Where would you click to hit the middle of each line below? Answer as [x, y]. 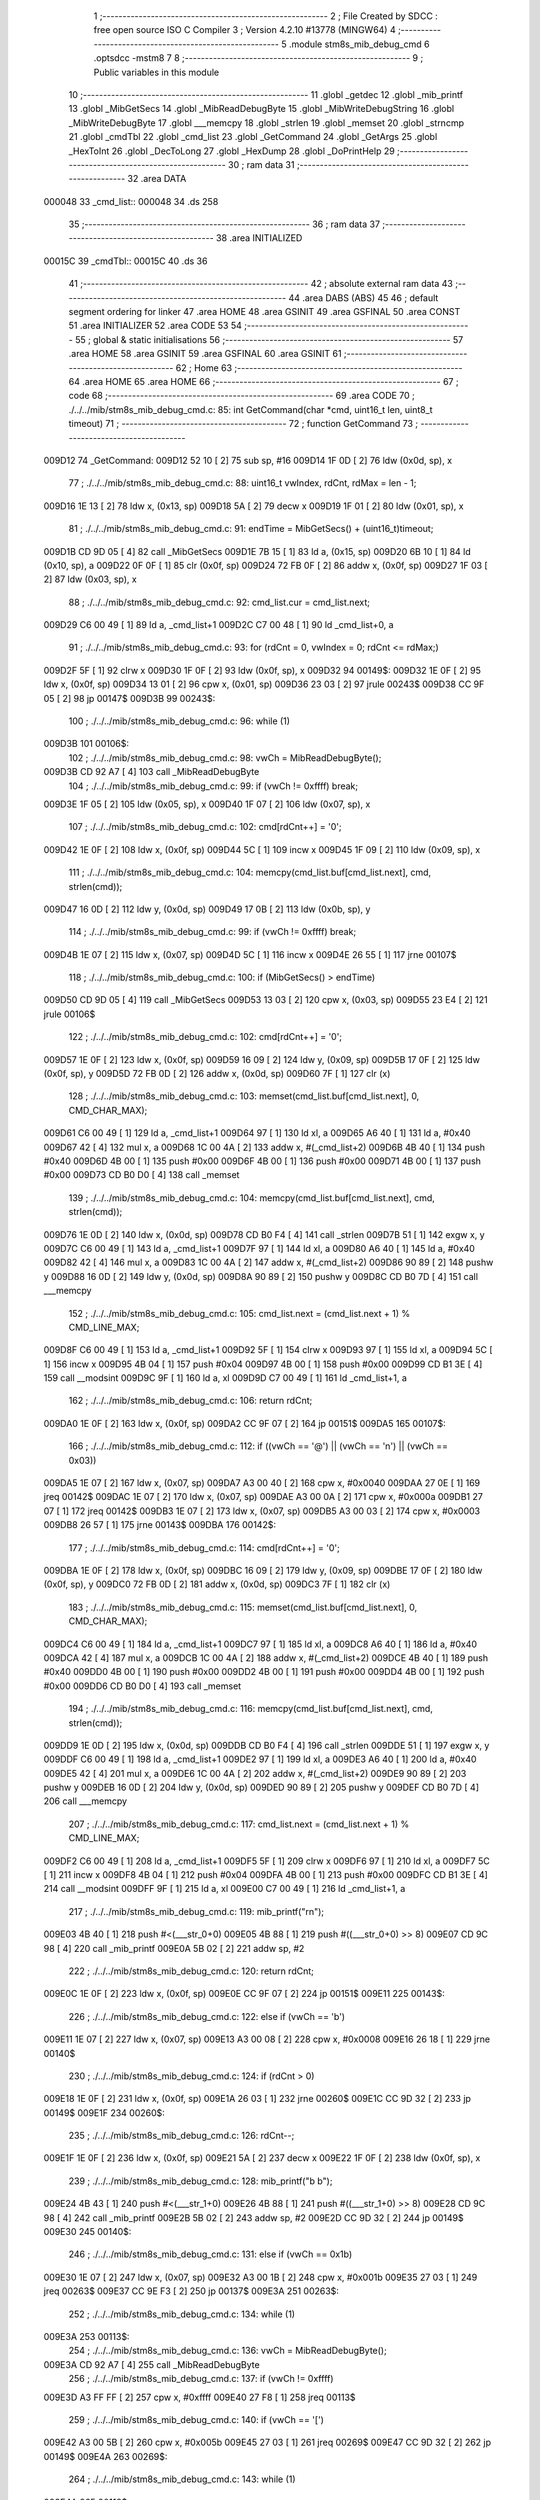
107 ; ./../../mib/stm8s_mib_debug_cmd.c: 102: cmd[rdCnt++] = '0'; [205, 827]
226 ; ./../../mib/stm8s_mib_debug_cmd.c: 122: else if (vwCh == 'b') [206, 2016]
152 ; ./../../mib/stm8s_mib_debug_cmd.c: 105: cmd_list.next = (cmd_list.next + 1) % [239, 1313]
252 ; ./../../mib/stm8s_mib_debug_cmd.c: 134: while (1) [181, 2314]
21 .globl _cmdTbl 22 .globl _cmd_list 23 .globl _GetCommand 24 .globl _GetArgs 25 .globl [253, 137]
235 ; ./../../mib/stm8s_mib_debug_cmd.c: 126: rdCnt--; [181, 2136]
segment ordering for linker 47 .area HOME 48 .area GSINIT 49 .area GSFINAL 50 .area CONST [264, 312]
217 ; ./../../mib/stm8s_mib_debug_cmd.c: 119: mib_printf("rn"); [196, 1911]
